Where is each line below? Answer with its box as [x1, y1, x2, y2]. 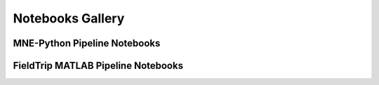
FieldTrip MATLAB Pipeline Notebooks [13, 60, 184, 72]
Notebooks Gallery [13, 11, 125, 26]
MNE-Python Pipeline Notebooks [13, 37, 161, 49]
